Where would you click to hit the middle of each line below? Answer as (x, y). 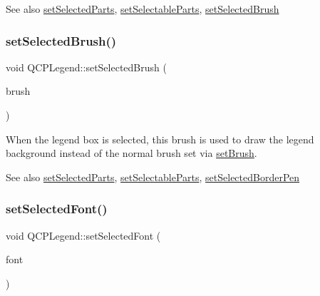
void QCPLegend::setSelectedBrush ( (86, 67)
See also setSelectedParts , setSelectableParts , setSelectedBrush (143, 9)
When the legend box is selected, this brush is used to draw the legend (160, 139)
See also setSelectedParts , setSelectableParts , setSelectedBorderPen (153, 177)
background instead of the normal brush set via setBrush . (131, 153)
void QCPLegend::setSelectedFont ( (83, 235)
